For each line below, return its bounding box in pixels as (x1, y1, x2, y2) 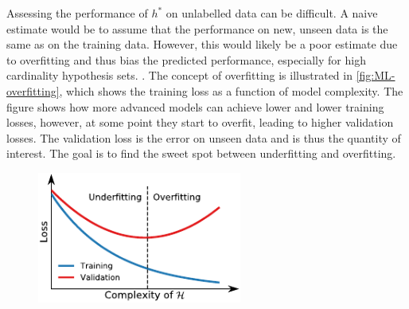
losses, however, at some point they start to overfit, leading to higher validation (6, 114, 394, 131)
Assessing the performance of (6, 5, 148, 21)
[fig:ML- (356, 67, 395, 84)
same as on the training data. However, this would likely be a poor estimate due (6, 36, 398, 53)
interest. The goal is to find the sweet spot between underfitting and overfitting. (6, 145, 396, 162)
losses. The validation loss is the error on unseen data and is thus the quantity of (6, 129, 401, 146)
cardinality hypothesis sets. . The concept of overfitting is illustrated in (6, 67, 353, 84)
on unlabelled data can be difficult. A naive (166, 5, 378, 21)
